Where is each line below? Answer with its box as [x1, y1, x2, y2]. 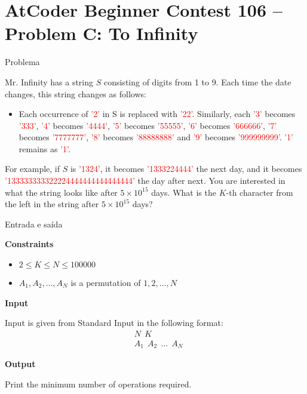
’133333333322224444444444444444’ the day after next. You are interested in [5, 174, 285, 187]
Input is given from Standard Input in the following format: [5, 316, 223, 329]
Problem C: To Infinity [5, 21, 198, 45]
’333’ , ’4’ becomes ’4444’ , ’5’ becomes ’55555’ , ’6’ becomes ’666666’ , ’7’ [19, 119, 277, 131]
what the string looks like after [5, 186, 118, 198]
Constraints [5, 238, 54, 250]
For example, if [5, 162, 60, 175]
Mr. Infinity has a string [5, 75, 94, 88]
